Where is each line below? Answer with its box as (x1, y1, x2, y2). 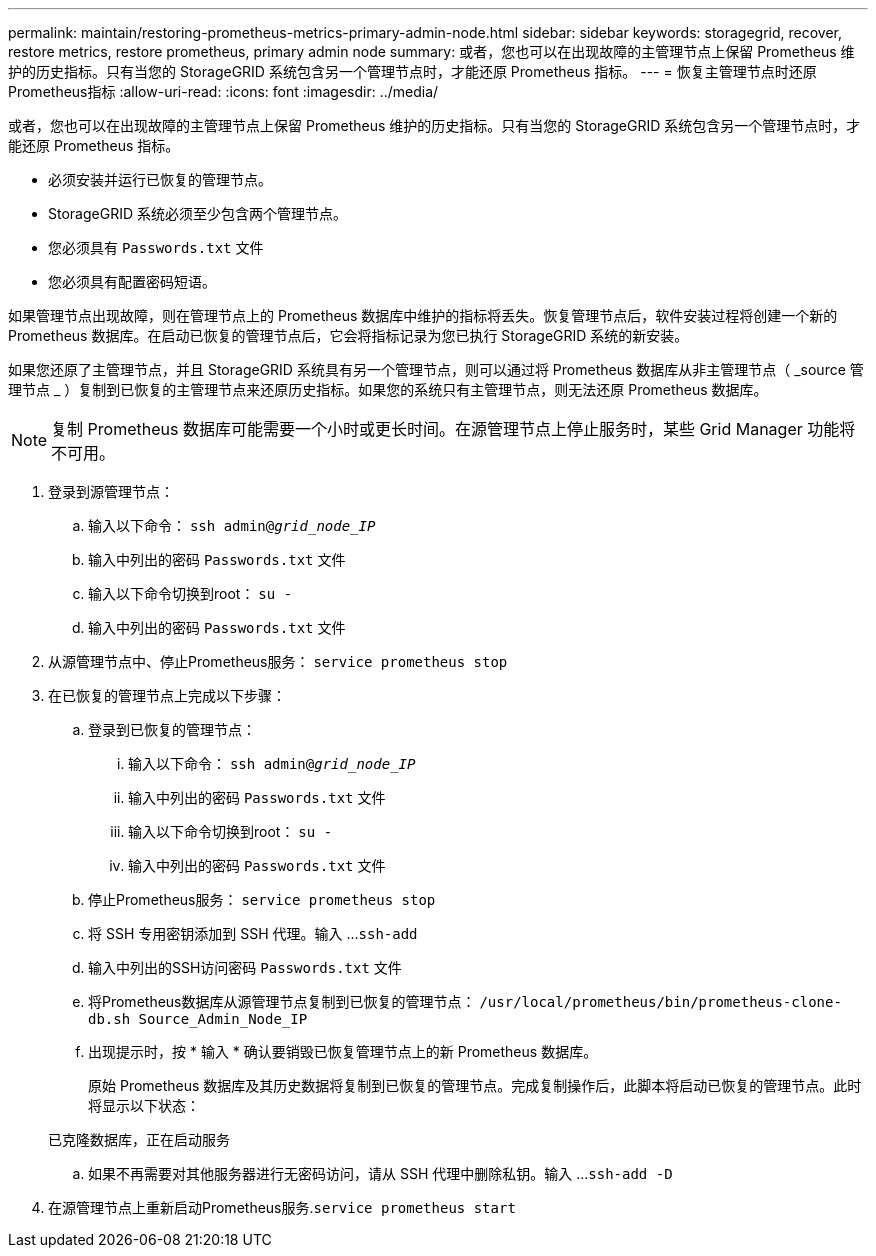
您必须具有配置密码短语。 (48, 273, 216, 290)
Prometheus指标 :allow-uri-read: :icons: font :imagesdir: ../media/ (8, 83, 439, 100)
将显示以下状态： (88, 1097, 200, 1114)
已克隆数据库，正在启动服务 (48, 1131, 230, 1148)
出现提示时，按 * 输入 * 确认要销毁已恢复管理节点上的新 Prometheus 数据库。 (88, 1043, 598, 1060)
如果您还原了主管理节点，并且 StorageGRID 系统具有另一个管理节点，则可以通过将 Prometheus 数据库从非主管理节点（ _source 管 (8, 361, 864, 378)
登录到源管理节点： (48, 483, 174, 500)
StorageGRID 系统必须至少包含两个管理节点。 (48, 205, 347, 222)
